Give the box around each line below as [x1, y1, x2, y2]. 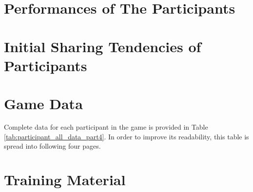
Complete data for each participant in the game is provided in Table [4, 122, 208, 132]
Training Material [4, 170, 126, 190]
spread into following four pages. [4, 141, 101, 151]
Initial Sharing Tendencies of [4, 36, 201, 56]
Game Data [4, 94, 83, 114]
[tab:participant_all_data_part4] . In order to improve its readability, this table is [4, 131, 249, 141]
